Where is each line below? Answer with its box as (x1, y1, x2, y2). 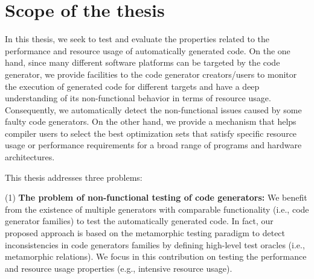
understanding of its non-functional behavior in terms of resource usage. (5, 92, 271, 104)
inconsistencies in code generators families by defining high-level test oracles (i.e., (5, 238, 305, 251)
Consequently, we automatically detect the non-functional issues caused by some (5, 103, 302, 116)
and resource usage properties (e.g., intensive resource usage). (5, 262, 232, 274)
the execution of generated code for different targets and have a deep (5, 80, 260, 92)
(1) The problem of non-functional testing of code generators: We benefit (5, 191, 307, 204)
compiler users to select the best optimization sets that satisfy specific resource (5, 127, 297, 139)
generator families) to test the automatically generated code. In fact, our (5, 215, 274, 227)
